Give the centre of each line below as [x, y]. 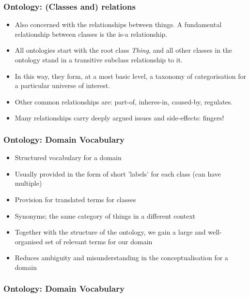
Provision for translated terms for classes [75, 199]
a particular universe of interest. [62, 85]
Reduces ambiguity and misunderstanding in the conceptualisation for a [121, 258]
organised [29, 241]
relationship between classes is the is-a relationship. [91, 34]
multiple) [28, 183]
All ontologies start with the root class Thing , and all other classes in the [124, 50]
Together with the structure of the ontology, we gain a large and [110, 232]
